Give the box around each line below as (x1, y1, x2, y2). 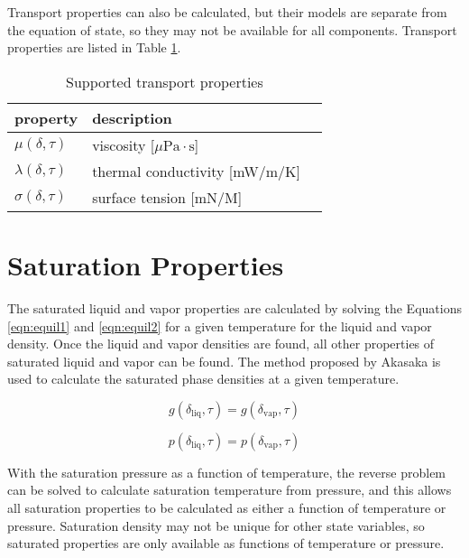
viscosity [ (92, 134, 155, 155)
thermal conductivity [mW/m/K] (92, 160, 300, 181)
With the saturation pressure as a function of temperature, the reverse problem (7, 462, 446, 481)
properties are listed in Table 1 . (7, 38, 181, 57)
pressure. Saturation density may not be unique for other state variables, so (7, 516, 425, 535)
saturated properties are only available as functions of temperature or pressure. (7, 534, 445, 553)
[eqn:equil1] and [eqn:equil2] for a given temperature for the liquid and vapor (7, 316, 432, 335)
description (92, 107, 172, 128)
